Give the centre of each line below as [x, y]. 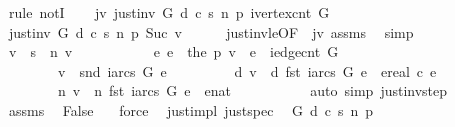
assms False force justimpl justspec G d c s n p [191, 109]
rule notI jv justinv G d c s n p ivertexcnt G [169, 12]
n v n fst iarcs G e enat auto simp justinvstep [252, 90]
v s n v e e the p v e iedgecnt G [173, 51]
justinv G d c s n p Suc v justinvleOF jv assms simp [211, 31]
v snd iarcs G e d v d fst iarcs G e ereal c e [247, 70]
